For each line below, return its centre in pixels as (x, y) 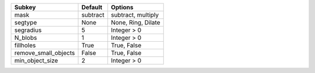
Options (122, 7)
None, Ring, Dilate (136, 22)
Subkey (25, 7)
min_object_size (36, 61)
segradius (28, 30)
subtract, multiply (135, 15)
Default (92, 7)
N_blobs (26, 38)
